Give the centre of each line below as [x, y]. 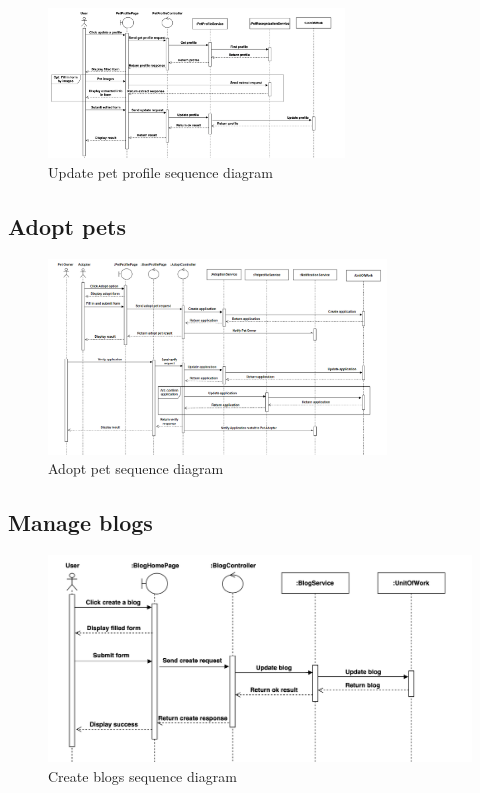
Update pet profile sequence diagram [160, 172]
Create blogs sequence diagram [142, 775]
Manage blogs [80, 522]
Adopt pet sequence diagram [136, 468]
